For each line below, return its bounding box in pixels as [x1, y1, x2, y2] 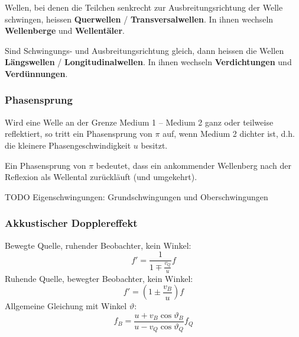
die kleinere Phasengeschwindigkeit [5, 139, 131, 151]
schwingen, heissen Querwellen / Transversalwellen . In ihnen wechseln [5, 12, 274, 25]
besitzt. [141, 139, 168, 151]
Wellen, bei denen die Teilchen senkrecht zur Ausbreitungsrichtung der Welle [5, 1, 283, 13]
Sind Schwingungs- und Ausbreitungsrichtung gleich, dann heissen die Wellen [5, 44, 284, 56]
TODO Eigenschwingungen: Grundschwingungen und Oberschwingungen [5, 190, 268, 203]
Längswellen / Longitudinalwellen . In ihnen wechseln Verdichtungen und [5, 56, 292, 68]
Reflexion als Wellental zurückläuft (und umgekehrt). [5, 171, 197, 183]
